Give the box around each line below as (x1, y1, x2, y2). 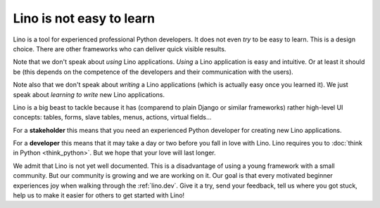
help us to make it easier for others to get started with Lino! (13, 191, 185, 200)
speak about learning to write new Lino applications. (13, 90, 165, 98)
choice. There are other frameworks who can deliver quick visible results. (13, 44, 227, 53)
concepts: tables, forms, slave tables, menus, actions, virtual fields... (13, 113, 212, 122)
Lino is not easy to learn (13, 11, 156, 26)
